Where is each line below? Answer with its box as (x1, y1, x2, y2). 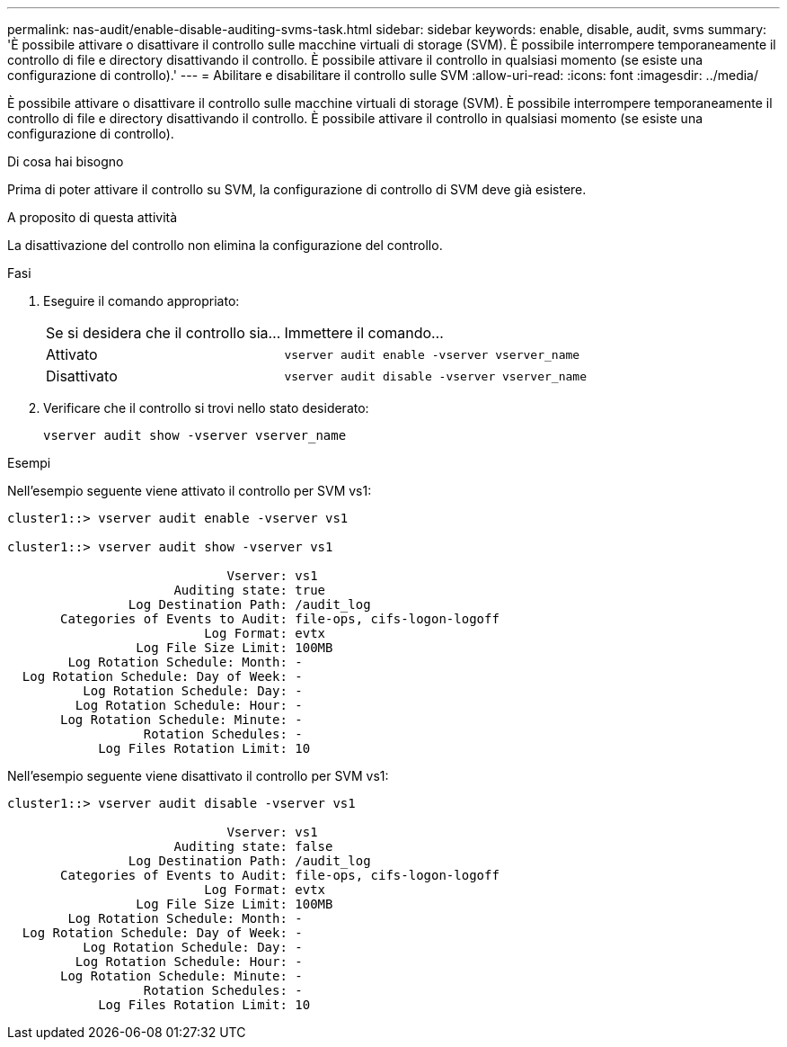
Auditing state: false (173, 839, 333, 854)
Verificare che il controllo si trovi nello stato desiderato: (43, 400, 369, 416)
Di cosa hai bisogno (7, 154, 124, 169)
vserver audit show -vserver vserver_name (43, 428, 347, 443)
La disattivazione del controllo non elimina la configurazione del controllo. (7, 237, 443, 253)
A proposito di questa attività (7, 210, 178, 225)
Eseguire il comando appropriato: (43, 293, 240, 309)
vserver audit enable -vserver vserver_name (284, 347, 580, 362)
